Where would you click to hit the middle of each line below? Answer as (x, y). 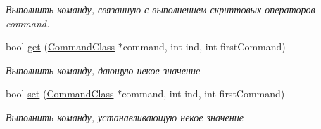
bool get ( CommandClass (60, 47)
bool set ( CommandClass (60, 94)
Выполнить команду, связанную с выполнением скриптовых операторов (160, 9)
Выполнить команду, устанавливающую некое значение (125, 117)
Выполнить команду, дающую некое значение (103, 70)
